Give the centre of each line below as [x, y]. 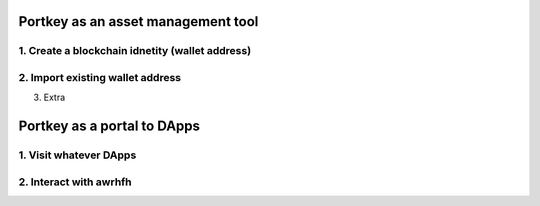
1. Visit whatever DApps [77, 155]
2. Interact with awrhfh [75, 182]
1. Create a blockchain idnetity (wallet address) [135, 51]
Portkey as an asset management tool [138, 21]
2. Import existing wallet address [100, 77]
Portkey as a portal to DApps [109, 126]
